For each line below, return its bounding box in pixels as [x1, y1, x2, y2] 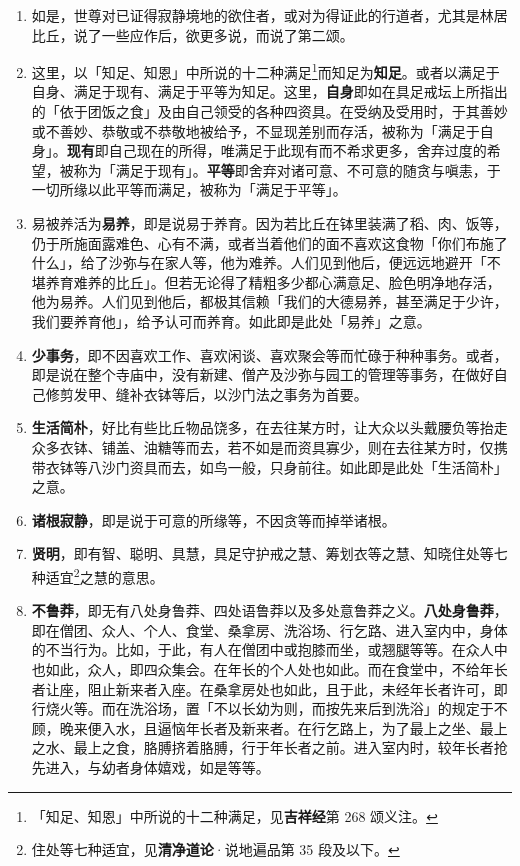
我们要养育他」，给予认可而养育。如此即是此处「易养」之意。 [31, 310, 431, 331]
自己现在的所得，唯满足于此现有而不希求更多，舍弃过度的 [108, 140, 487, 161]
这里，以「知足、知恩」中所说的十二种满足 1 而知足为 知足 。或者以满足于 [31, 59, 500, 82]
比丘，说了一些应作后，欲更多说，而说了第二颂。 [31, 24, 354, 45]
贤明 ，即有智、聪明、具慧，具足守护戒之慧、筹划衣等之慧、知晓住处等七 [31, 543, 508, 564]
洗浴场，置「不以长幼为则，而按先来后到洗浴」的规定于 [129, 698, 494, 719]
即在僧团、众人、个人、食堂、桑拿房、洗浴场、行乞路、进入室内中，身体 [31, 619, 508, 640]
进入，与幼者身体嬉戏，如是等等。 [45, 756, 270, 777]
